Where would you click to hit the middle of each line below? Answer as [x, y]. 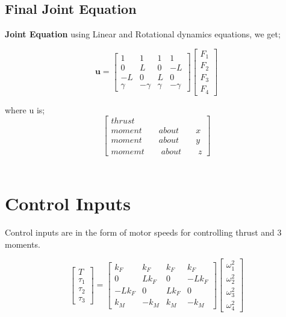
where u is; [25, 109]
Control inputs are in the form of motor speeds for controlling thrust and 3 [143, 232]
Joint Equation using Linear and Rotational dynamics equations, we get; [143, 34]
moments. [23, 244]
